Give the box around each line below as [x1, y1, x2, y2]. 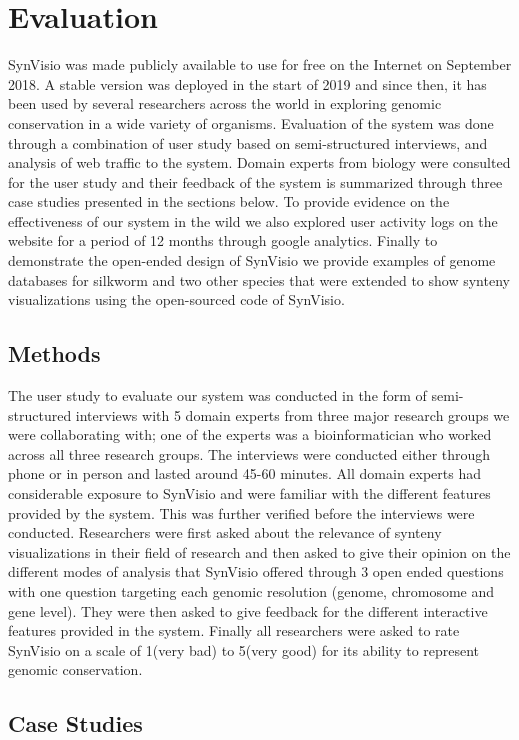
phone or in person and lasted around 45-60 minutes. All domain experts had [8, 463, 482, 484]
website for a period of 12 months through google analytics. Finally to [8, 230, 438, 251]
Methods [8, 338, 101, 369]
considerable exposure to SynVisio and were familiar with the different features [8, 483, 491, 504]
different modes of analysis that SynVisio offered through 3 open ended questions [8, 561, 504, 582]
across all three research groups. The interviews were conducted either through [8, 443, 491, 464]
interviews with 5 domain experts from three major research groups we [75, 404, 510, 425]
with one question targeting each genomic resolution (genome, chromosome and [8, 580, 495, 601]
